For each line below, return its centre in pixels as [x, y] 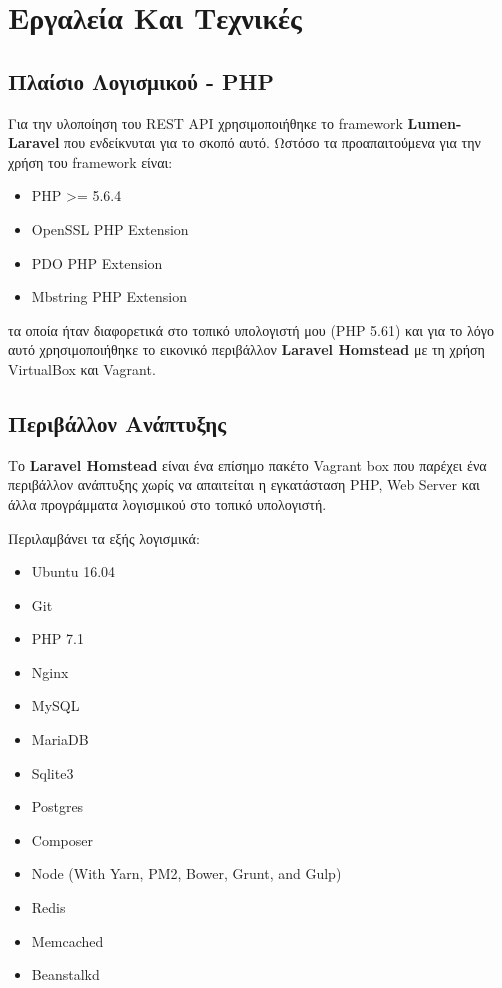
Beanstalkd [65, 974]
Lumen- [434, 122]
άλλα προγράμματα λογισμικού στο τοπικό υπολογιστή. [167, 503]
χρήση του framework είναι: [90, 161]
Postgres [57, 806]
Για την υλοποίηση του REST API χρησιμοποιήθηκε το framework [205, 122]
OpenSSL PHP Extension [110, 228]
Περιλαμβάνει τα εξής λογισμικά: [104, 537]
